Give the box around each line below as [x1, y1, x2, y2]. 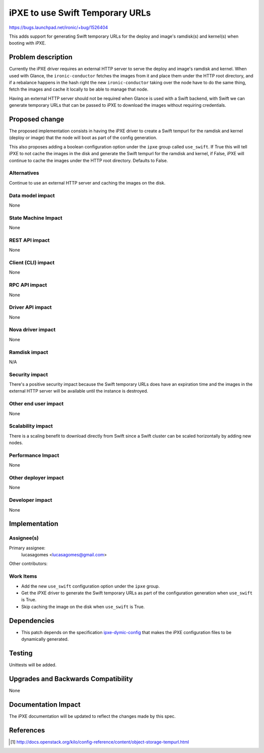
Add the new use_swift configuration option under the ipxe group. [21, 583, 160, 589]
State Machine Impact [9, 214, 63, 221]
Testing [9, 649, 33, 657]
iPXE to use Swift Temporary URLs [9, 7, 151, 18]
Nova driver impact [9, 326, 56, 333]
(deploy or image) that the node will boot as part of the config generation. [9, 135, 157, 141]
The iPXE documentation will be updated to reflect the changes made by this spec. [9, 713, 176, 719]
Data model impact [9, 192, 55, 199]
